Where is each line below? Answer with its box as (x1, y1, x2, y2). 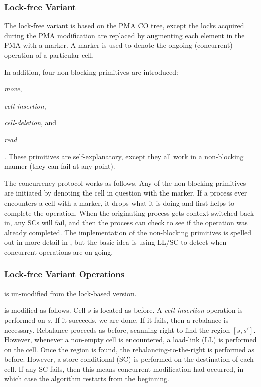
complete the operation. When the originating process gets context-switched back (4, 207, 254, 218)
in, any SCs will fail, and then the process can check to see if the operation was (4, 217, 248, 228)
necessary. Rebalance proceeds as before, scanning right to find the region (4, 324, 230, 335)
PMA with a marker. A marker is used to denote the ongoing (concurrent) (4, 40, 233, 50)
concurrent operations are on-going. (4, 246, 113, 257)
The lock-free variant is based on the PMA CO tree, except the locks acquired (4, 20, 244, 31)
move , (4, 83, 22, 94)
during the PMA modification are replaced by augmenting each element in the (4, 30, 245, 40)
